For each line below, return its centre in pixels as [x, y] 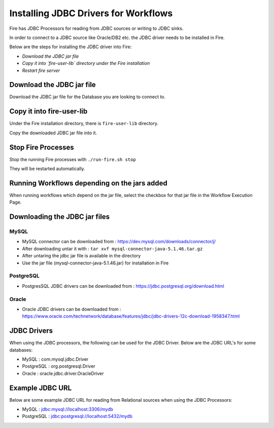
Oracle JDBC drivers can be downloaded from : [72, 309]
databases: [21, 350]
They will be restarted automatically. [47, 169]
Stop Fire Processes [42, 147]
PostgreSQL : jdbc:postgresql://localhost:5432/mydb [77, 416]
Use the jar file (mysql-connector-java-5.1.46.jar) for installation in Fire [95, 263]
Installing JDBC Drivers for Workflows [91, 13]
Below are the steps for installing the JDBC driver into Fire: [71, 47]
